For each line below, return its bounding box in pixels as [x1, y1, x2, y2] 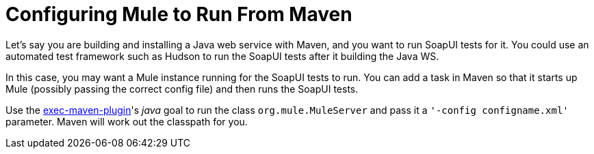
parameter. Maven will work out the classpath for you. [5, 115, 248, 127]
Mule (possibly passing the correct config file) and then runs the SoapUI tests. [5, 82, 359, 95]
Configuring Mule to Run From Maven [5, 3, 352, 26]
